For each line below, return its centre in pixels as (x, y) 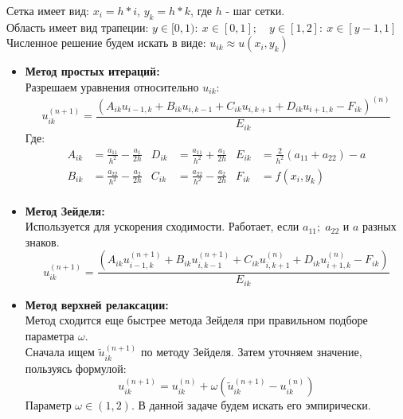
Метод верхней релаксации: (97, 304)
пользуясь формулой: (76, 368)
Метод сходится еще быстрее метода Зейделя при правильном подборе (196, 320)
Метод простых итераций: (92, 71)
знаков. (42, 241)
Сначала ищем (60, 352)
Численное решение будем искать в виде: (106, 43)
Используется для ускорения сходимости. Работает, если (162, 226)
